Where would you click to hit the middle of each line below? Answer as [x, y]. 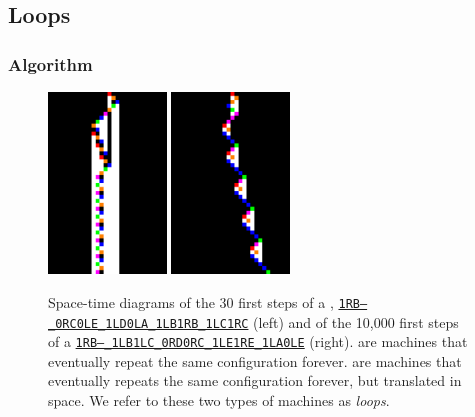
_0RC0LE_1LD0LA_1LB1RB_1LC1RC [148, 323]
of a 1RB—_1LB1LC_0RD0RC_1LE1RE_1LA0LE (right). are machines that [258, 341]
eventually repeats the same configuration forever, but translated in [255, 380]
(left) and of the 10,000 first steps [356, 321]
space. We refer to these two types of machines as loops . [219, 400]
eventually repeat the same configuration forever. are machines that [255, 360]
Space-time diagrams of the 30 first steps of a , [191, 301]
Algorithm [50, 63]
